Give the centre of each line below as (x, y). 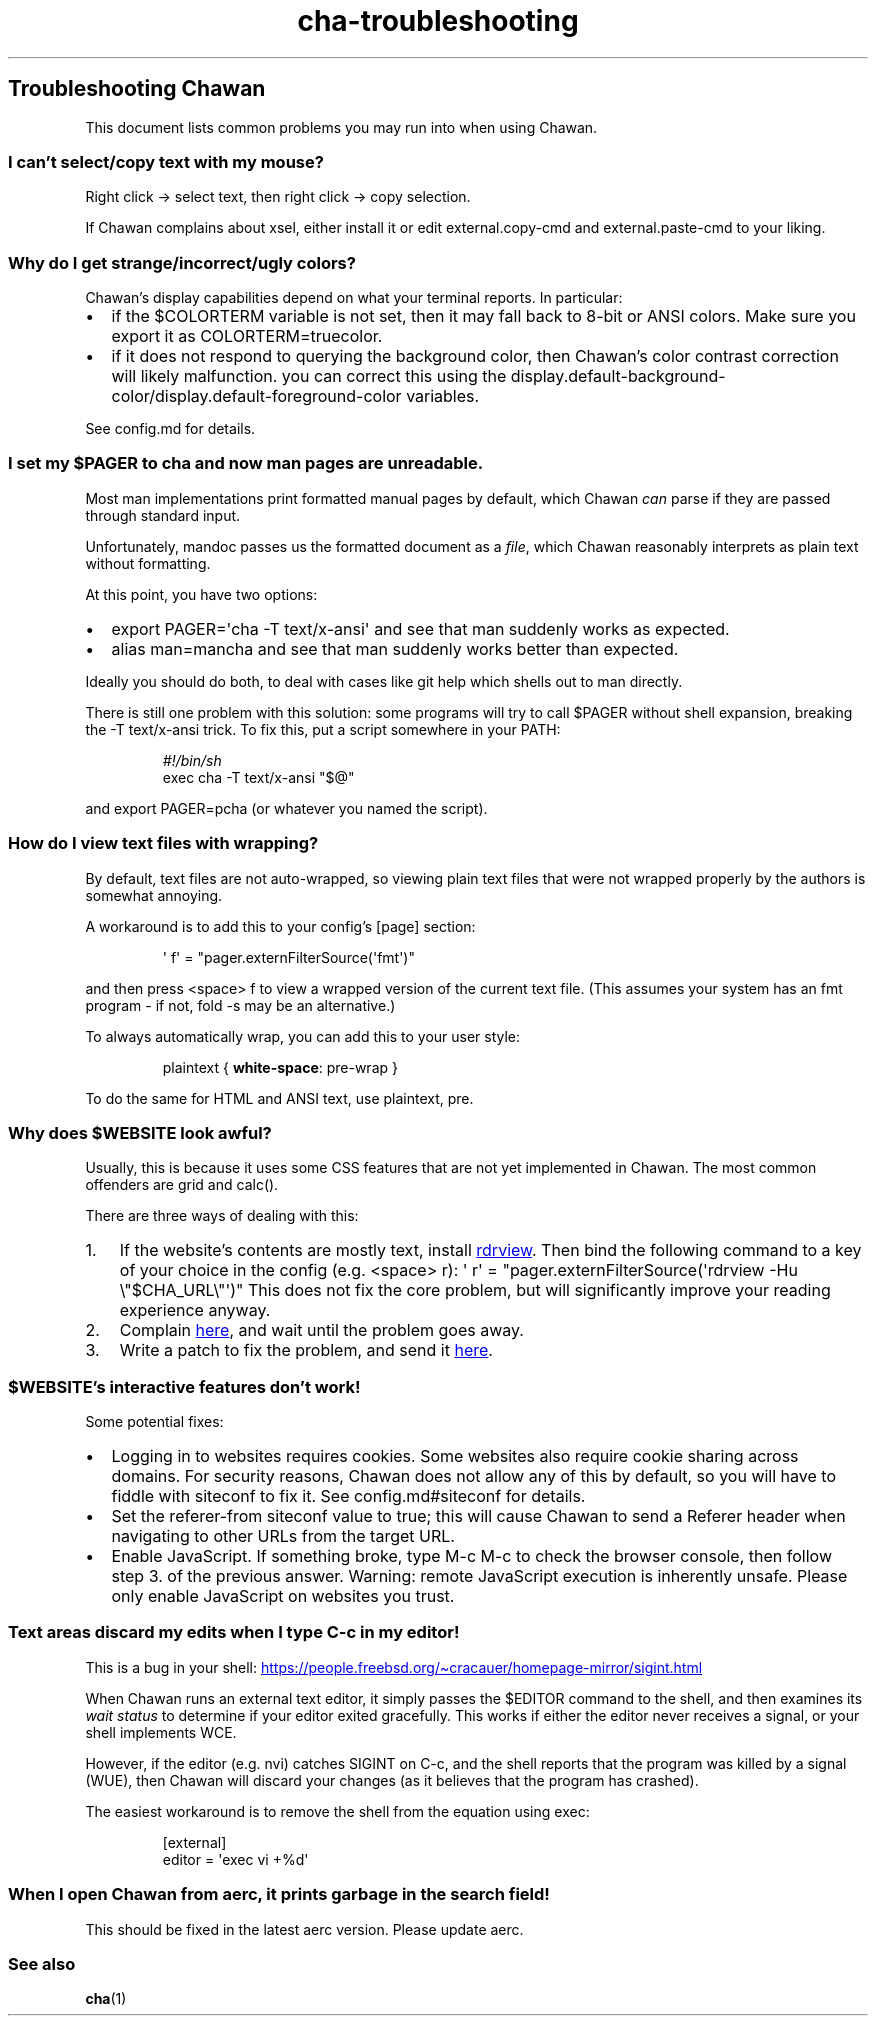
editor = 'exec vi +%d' (235, 1859)
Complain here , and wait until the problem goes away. (321, 1330)
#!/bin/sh (192, 760)
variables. (443, 396)
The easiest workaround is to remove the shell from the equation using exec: (337, 1811)
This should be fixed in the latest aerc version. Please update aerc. (304, 1929)
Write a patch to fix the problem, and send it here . (306, 1350)
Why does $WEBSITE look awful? (140, 1132)
